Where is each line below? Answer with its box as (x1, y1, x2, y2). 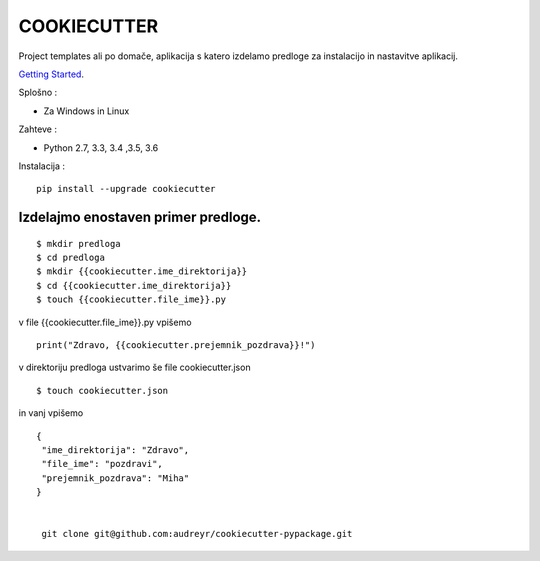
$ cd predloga (36, 252, 105, 264)
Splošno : (18, 86, 58, 99)
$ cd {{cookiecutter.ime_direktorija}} (36, 280, 232, 291)
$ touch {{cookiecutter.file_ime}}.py (36, 294, 227, 305)
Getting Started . (18, 68, 85, 80)
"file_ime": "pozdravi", (41, 458, 164, 470)
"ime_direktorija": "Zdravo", (41, 444, 190, 455)
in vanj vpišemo (18, 407, 84, 419)
